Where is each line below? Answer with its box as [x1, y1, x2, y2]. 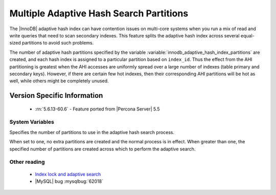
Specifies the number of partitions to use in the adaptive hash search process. [9, 129, 175, 135]
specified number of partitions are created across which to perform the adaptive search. [9, 146, 196, 152]
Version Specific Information [9, 91, 103, 100]
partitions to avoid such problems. [21, 40, 94, 46]
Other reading [9, 159, 45, 166]
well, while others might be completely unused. [9, 78, 109, 84]
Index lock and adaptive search [35, 171, 101, 177]
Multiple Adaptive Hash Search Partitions [9, 8, 189, 19]
